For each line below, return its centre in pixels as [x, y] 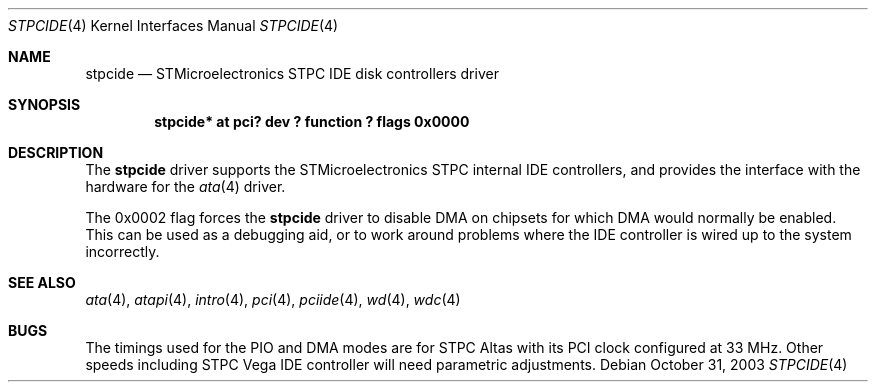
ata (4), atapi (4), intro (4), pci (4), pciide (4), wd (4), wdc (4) [273, 299]
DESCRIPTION [56, 152]
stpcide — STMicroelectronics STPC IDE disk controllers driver [292, 73]
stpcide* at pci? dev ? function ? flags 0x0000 [312, 121]
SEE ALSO [42, 282]
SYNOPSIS [44, 104]
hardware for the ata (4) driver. [185, 186]
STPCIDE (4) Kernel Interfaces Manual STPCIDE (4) [173, 25]
